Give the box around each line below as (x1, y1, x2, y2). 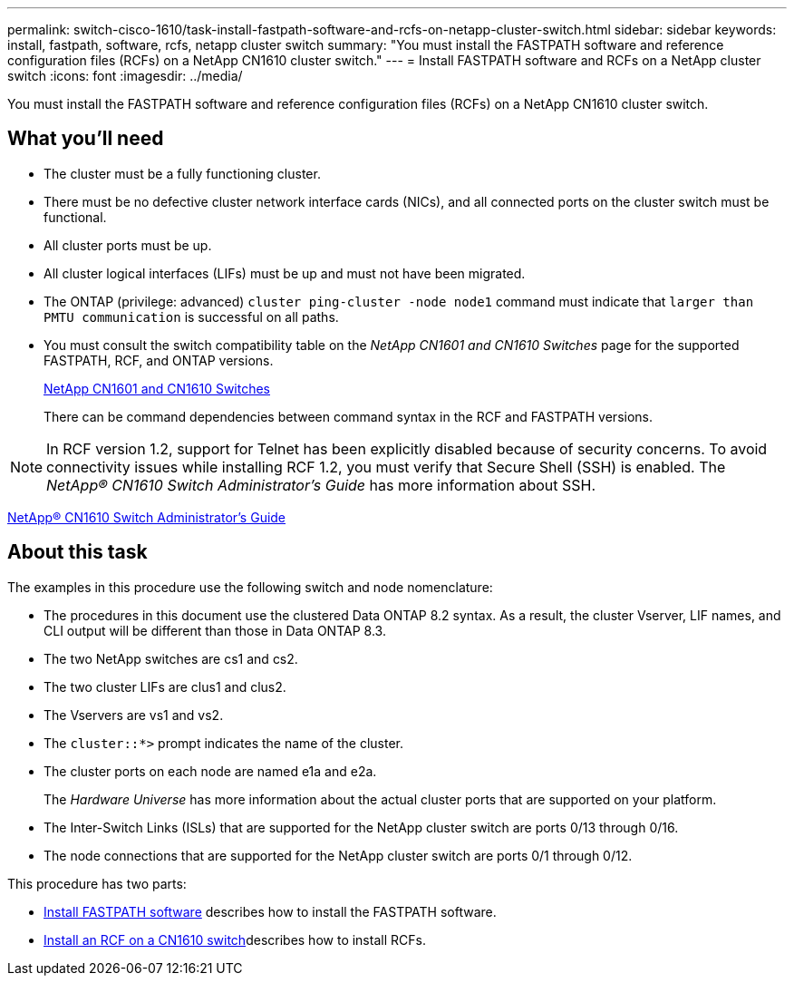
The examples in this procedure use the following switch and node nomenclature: (7, 579, 493, 595)
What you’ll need (7, 127, 164, 151)
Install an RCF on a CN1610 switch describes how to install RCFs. (44, 931, 426, 948)
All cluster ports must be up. (44, 237, 212, 253)
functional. (44, 209, 107, 225)
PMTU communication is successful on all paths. (44, 308, 339, 325)
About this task (7, 540, 148, 564)
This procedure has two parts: (7, 875, 187, 891)
